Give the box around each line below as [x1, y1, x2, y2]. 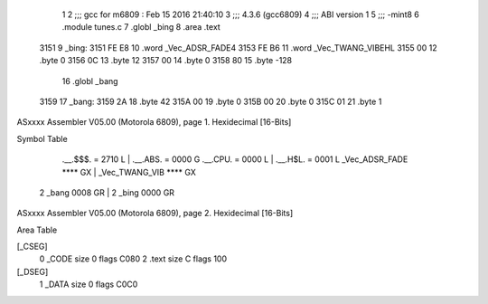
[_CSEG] [16, 241, 49, 252]
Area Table [16, 224, 58, 235]
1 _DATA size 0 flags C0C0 [39, 279, 138, 290]
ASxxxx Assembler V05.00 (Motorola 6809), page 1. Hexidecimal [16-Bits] [16, 117, 292, 128]
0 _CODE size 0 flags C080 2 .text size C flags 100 [39, 253, 228, 264]
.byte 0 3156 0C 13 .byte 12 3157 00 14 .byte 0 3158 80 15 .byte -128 [39, 55, 293, 66]
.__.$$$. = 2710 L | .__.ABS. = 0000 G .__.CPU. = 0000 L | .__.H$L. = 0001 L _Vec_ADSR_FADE [61, 154, 408, 165]
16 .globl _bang [61, 75, 118, 86]
